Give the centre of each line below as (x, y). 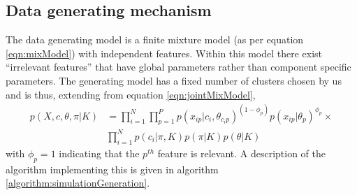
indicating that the (99, 153)
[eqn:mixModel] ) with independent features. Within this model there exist (164, 53)
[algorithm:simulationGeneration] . (78, 183)
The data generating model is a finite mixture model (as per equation (155, 39)
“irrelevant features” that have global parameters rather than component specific (178, 67)
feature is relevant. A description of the (242, 153)
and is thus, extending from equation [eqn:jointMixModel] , (131, 94)
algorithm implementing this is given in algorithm (112, 169)
